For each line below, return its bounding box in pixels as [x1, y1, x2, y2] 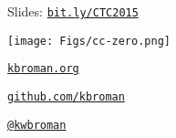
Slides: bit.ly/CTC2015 [7, 2, 139, 20]
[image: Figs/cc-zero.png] [7, 34, 171, 48]
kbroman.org [7, 62, 79, 76]
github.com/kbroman [7, 90, 125, 103]
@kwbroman [7, 118, 67, 132]
